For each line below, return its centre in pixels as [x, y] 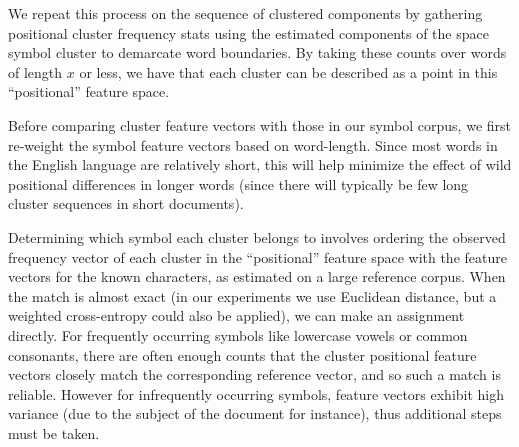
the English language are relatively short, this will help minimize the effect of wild [260, 164]
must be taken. [54, 432]
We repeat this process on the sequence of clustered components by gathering [245, 13]
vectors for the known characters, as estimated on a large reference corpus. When [257, 276]
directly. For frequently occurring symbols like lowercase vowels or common [238, 334]
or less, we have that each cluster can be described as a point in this [288, 71]
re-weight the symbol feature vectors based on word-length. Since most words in [253, 144]
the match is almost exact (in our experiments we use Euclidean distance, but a [252, 295]
